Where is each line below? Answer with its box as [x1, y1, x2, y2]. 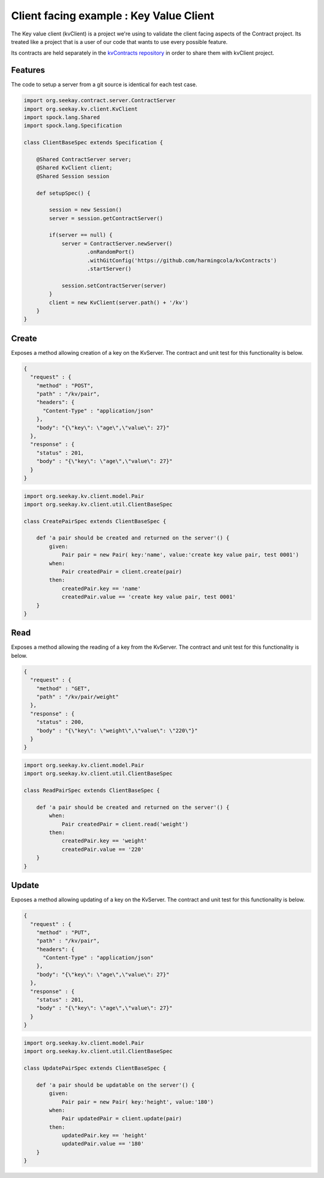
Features [11, 65, 45, 75]
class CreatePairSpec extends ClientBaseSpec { [23, 518, 166, 524]
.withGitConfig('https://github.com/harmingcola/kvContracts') [87, 257, 277, 264]
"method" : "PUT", [36, 929, 91, 936]
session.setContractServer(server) [61, 282, 166, 289]
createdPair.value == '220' [61, 845, 144, 853]
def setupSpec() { [36, 189, 91, 197]
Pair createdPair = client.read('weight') [61, 821, 188, 827]
